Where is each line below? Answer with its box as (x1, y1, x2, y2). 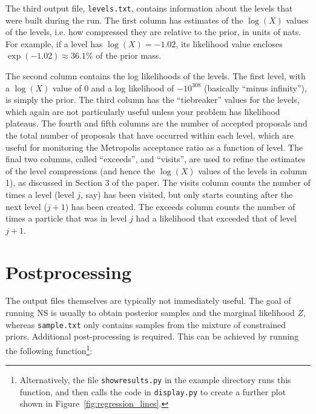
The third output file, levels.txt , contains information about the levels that (5, 2, 293, 14)
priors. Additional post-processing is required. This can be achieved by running (5, 330, 299, 343)
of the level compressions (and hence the (5, 164, 156, 177)
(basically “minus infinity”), (204, 81, 307, 94)
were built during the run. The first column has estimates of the (5, 13, 243, 26)
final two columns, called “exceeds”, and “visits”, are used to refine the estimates (5, 153, 306, 165)
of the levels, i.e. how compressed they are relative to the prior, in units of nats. (5, 25, 301, 38)
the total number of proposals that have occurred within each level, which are (5, 129, 294, 141)
